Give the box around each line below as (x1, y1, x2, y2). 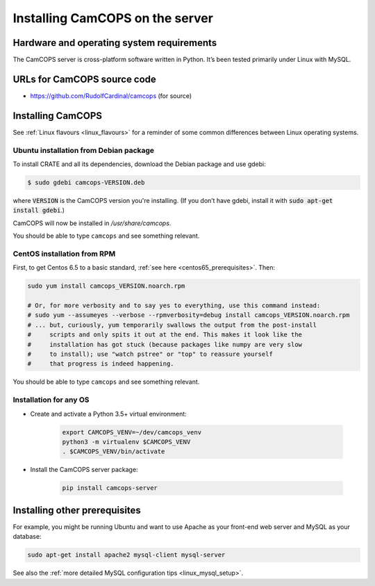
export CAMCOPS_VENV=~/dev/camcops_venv (62, 428, 201, 436)
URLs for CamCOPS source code (12, 73, 156, 85)
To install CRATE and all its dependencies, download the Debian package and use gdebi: (12, 160, 267, 168)
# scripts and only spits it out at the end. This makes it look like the (27, 331, 302, 339)
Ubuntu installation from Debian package (12, 145, 155, 155)
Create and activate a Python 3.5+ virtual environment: (30, 409, 187, 418)
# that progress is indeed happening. (27, 360, 174, 368)
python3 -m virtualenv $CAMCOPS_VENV (62, 438, 191, 446)
